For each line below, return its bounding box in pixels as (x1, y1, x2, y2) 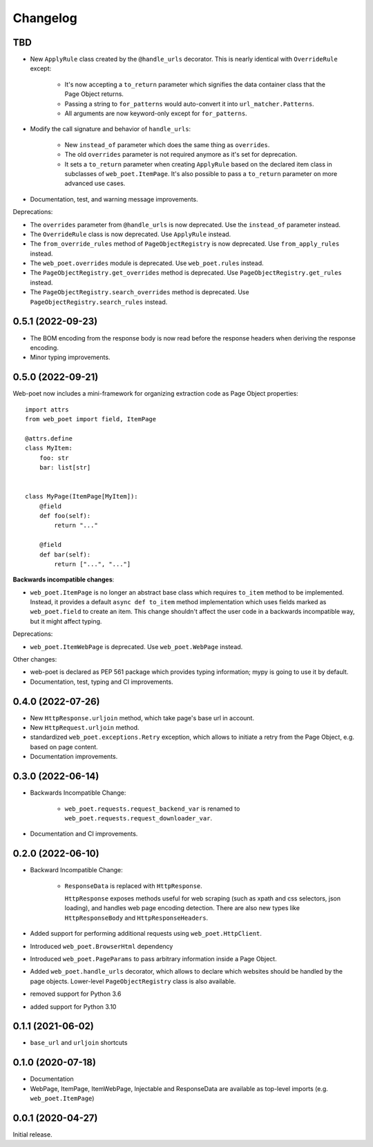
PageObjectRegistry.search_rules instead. (30, 298, 168, 306)
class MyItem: (25, 444, 73, 452)
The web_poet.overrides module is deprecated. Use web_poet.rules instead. (30, 259, 264, 267)
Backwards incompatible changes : (12, 575, 115, 584)
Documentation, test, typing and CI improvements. (30, 677, 173, 686)
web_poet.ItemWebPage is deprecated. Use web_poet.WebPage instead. (30, 642, 243, 650)
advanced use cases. (64, 180, 126, 188)
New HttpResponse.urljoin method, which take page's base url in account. (30, 713, 255, 722)
